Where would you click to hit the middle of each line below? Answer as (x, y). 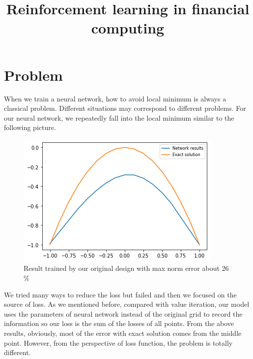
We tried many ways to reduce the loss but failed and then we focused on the (120, 294)
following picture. (30, 127)
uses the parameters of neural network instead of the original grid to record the (123, 313)
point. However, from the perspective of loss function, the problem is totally (118, 343)
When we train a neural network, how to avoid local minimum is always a (115, 98)
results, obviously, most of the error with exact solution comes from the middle (123, 333)
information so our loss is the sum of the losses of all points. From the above (119, 323)
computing (128, 28)
